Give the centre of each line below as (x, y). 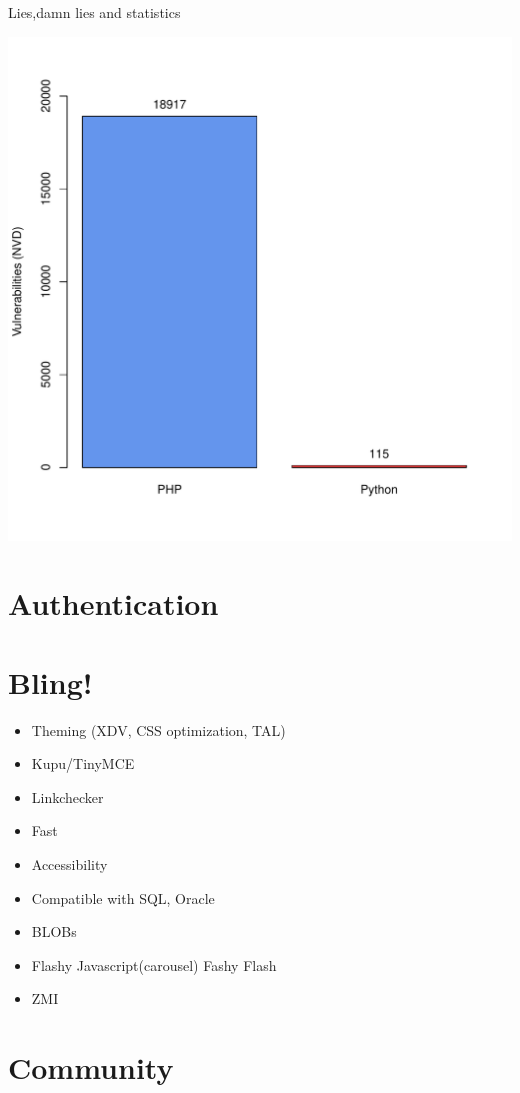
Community (91, 1067)
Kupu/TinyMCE (83, 763)
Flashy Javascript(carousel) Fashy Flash (154, 964)
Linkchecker (67, 796)
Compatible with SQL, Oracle (123, 897)
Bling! (50, 681)
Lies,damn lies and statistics (94, 12)
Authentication (113, 603)
